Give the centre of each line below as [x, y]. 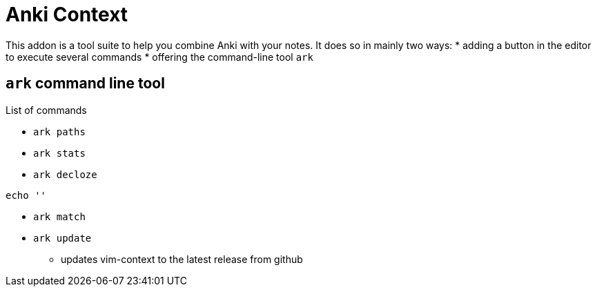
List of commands [46, 110]
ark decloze [65, 174]
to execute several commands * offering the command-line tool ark [159, 57]
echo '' [26, 195]
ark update [62, 238]
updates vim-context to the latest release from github [182, 259]
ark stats [59, 153]
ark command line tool [85, 84]
